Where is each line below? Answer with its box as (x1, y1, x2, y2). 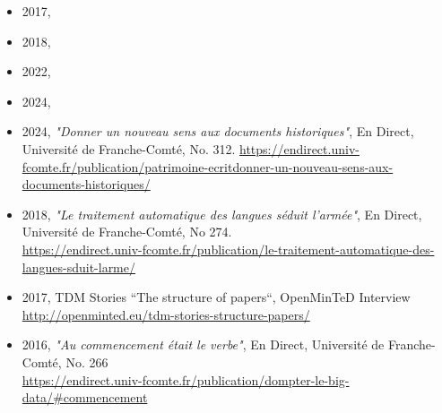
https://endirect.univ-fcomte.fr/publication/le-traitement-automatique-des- (22, 239, 435, 258)
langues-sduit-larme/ (22, 257, 135, 276)
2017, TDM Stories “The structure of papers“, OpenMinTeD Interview (22, 288, 411, 306)
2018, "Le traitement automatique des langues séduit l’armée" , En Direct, (22, 204, 422, 223)
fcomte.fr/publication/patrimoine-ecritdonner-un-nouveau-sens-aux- (22, 157, 394, 176)
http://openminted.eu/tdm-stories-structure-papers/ (22, 305, 310, 323)
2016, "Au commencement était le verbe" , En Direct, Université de (22, 335, 385, 354)
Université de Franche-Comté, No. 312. (22, 139, 236, 158)
